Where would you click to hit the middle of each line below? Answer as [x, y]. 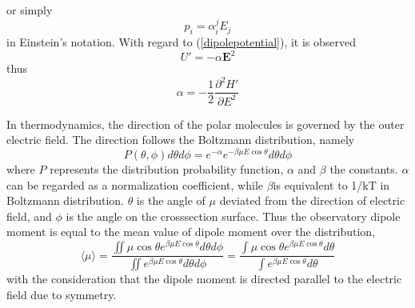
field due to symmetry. [62, 295]
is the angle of [171, 200]
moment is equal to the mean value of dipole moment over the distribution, [191, 232]
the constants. [364, 169]
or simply [30, 10]
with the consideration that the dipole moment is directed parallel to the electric [204, 279]
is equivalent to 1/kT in [331, 184]
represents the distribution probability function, [167, 169]
